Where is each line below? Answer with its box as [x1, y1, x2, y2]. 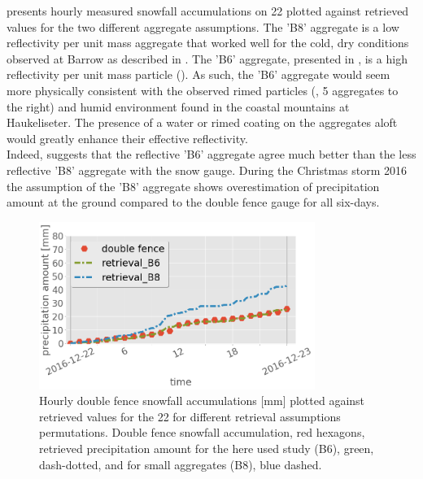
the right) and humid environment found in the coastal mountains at [7, 98, 350, 115]
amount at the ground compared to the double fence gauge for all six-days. [7, 194, 380, 211]
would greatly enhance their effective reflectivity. [7, 129, 248, 146]
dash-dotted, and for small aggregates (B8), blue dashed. [39, 455, 322, 472]
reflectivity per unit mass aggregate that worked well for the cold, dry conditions [7, 34, 409, 51]
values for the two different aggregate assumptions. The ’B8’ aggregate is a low [7, 18, 399, 35]
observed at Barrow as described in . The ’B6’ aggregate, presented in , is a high [7, 50, 408, 67]
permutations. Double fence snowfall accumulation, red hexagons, [39, 424, 365, 441]
